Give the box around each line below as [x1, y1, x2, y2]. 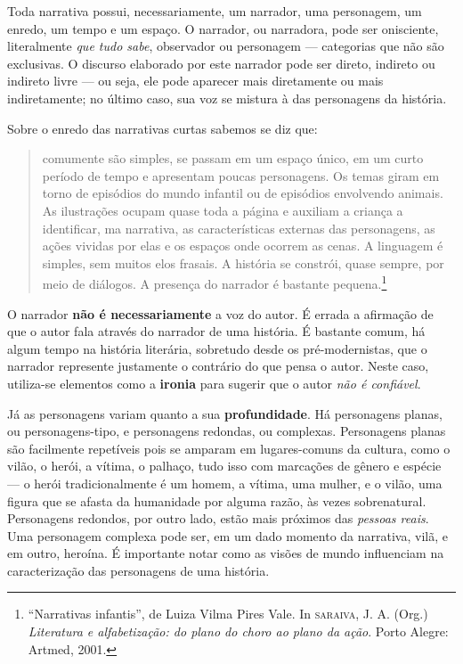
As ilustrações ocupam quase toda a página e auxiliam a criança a [42, 201, 403, 219]
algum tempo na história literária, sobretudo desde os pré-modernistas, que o [7, 339, 427, 357]
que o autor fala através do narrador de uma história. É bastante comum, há [7, 322, 426, 340]
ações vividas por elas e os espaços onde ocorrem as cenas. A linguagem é [42, 236, 443, 255]
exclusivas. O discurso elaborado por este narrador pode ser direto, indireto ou [7, 53, 435, 72]
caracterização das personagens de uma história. [7, 561, 270, 579]
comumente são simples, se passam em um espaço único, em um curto [42, 149, 424, 168]
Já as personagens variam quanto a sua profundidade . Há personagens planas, [7, 404, 443, 422]
